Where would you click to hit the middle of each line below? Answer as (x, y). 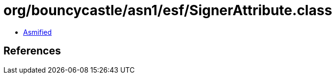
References (32, 51)
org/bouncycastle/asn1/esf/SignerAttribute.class (168, 10)
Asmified (38, 32)
